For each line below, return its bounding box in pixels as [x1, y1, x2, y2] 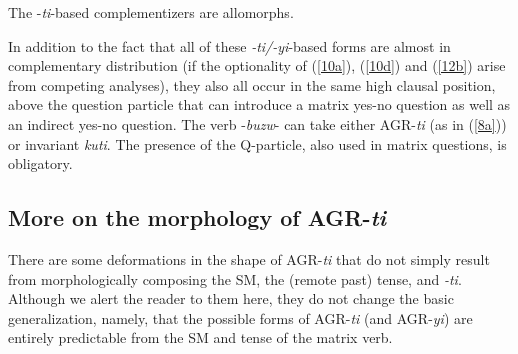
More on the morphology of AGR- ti [8, 202, 387, 233]
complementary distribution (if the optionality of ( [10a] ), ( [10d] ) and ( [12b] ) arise [8, 55, 506, 76]
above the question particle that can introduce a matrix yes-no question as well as [8, 94, 511, 115]
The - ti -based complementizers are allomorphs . [8, 2, 294, 22]
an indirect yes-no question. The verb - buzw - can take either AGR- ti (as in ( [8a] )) [8, 113, 507, 134]
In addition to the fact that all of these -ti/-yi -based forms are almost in [8, 35, 451, 56]
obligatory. [8, 153, 73, 174]
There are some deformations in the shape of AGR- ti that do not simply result [8, 248, 490, 269]
